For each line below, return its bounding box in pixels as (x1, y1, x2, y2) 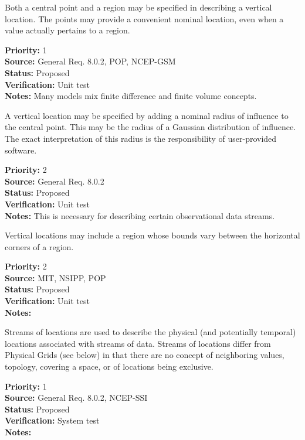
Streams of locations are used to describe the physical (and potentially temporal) (5, 326, 296, 338)
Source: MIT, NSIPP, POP (5, 271, 106, 284)
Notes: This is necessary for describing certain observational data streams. (5, 209, 275, 221)
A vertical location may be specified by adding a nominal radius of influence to (5, 109, 289, 121)
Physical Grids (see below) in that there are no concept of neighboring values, (5, 349, 284, 361)
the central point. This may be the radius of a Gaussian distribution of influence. (5, 121, 296, 133)
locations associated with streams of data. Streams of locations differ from (5, 337, 271, 349)
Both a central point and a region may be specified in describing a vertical (5, 1, 272, 13)
